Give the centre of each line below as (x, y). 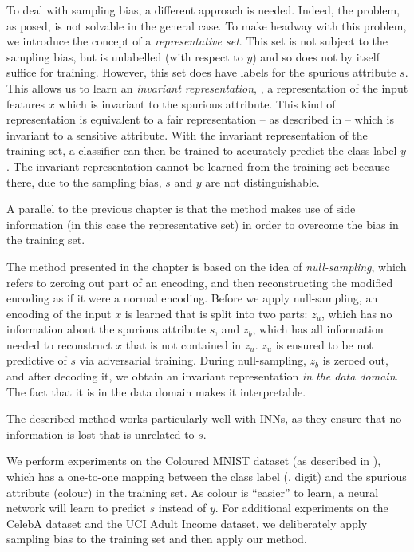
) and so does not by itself (316, 56)
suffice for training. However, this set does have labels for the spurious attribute (201, 72)
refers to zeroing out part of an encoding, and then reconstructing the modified (200, 282)
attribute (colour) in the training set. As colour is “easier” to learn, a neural (193, 492)
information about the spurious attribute (106, 329)
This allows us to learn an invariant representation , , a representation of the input (207, 87)
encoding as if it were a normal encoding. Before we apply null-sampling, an (192, 298)
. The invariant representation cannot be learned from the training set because (198, 166)
